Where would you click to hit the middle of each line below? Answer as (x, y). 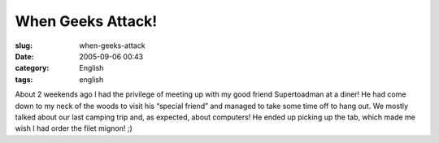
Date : (24, 56)
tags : (24, 79)
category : (32, 68)
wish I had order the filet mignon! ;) (74, 128)
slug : (24, 45)
